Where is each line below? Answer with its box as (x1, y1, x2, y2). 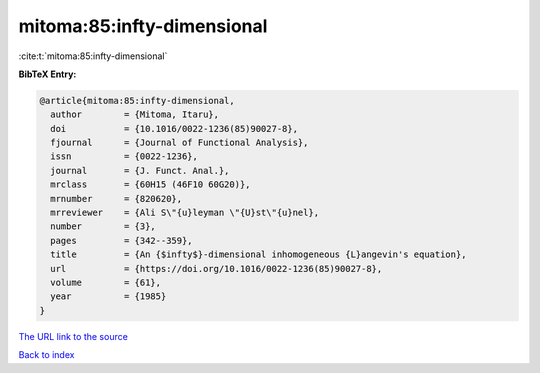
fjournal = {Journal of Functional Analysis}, (50, 137, 309, 149)
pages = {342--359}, (50, 235, 194, 246)
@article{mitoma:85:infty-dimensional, (39, 95, 235, 106)
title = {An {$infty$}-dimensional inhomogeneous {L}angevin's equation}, (50, 249, 467, 260)
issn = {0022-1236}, (50, 151, 199, 162)
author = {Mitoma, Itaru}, (50, 109, 220, 120)
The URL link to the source (18, 330, 129, 342)
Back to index (18, 349, 75, 361)
